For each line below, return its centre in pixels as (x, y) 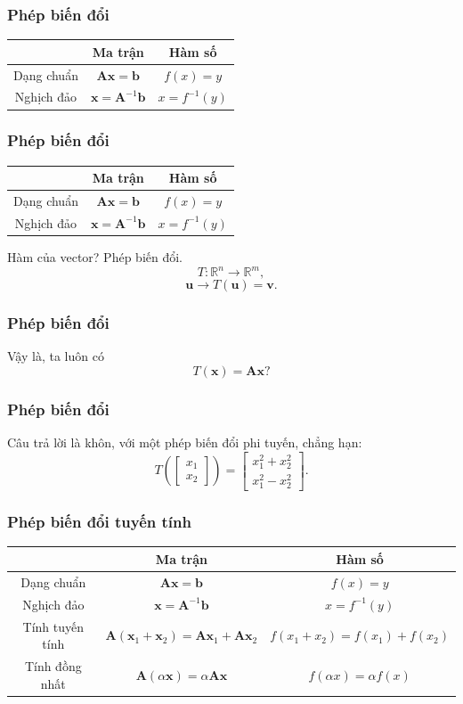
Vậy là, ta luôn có (56, 356)
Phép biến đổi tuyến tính (99, 522)
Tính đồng (53, 665)
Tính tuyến (53, 626)
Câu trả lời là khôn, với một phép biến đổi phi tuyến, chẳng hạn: (185, 442)
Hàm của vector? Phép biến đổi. (95, 257)
